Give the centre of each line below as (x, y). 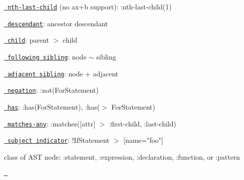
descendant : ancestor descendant (58, 23)
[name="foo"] (143, 140)
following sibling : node (47, 56)
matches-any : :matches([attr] (51, 123)
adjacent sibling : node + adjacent (63, 73)
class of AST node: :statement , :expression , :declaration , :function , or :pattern (122, 156)
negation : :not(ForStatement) (53, 90)
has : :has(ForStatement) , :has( (54, 106)
